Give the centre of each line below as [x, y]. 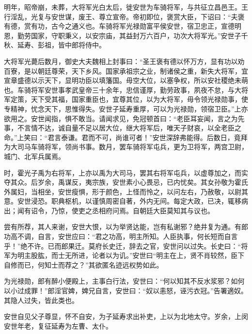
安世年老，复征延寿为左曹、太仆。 [58, 326]
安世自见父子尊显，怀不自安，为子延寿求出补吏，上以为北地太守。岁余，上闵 [126, 316]
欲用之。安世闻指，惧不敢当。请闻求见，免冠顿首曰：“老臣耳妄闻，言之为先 [124, 118]
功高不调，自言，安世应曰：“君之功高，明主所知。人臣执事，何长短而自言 [121, 236]
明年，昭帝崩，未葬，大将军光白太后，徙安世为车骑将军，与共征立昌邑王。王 [126, 7]
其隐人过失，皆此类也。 [41, 300]
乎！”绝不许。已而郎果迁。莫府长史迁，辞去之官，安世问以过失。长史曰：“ [123, 246]
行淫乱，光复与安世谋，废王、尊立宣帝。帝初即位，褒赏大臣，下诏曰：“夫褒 [124, 16]
